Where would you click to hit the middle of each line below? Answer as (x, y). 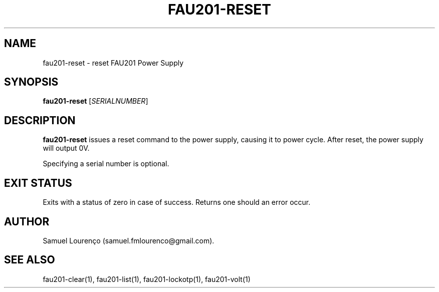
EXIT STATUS (38, 183)
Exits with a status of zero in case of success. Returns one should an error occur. (177, 202)
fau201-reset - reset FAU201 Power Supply (113, 63)
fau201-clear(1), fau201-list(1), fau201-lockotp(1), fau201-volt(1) (147, 279)
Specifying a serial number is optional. (106, 164)
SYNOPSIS (31, 82)
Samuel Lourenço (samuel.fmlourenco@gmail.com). (129, 240)
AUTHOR (27, 221)
